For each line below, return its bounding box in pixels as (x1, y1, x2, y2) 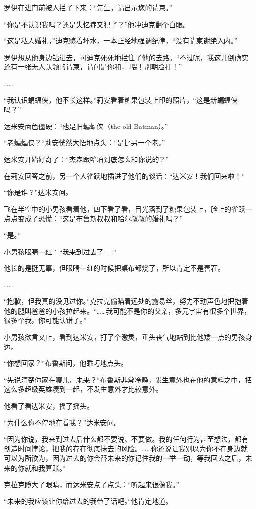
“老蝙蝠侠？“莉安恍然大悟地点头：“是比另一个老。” (4, 137, 165, 148)
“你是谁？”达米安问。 (4, 187, 73, 197)
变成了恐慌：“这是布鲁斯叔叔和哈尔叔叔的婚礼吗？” (17, 213, 183, 223)
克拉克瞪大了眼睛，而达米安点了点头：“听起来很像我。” (4, 479, 180, 489)
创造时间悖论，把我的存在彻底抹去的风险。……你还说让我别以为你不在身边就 (4, 443, 248, 453)
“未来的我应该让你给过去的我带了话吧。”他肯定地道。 (4, 496, 173, 506)
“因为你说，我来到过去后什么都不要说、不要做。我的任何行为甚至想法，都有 (4, 434, 249, 444)
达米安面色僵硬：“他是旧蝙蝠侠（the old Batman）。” (4, 121, 168, 131)
